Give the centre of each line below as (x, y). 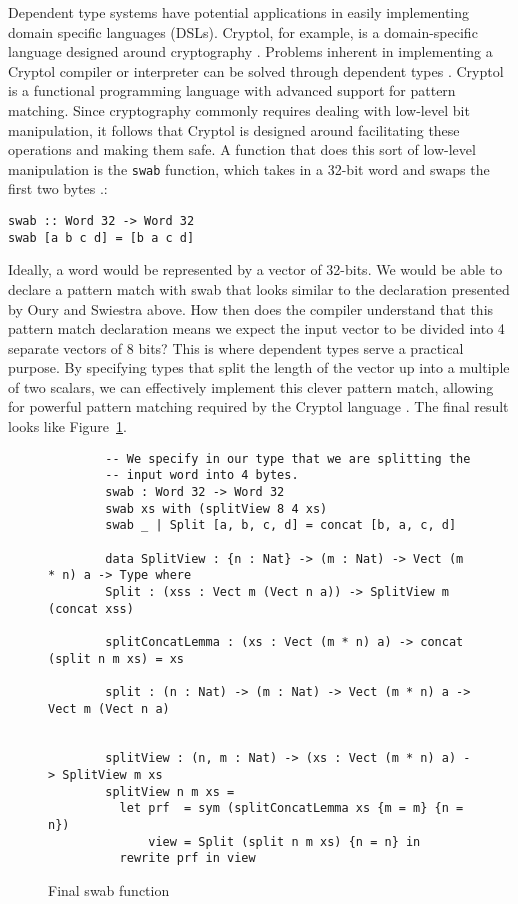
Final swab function (109, 890)
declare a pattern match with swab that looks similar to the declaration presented (259, 288)
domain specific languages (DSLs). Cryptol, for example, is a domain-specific (243, 31)
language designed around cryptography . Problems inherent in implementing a (250, 51)
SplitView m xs (112, 775)
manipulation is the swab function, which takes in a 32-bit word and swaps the (249, 168)
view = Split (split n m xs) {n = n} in (284, 841)
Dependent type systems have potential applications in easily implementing (239, 12)
